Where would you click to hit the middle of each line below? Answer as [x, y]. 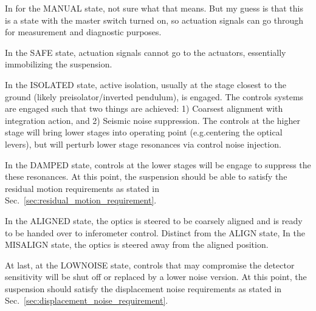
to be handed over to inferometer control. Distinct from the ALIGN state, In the [155, 232]
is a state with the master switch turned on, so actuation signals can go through [154, 20]
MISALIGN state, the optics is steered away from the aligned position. [137, 244]
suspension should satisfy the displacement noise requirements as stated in [143, 288]
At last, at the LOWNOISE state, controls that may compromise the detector [150, 265]
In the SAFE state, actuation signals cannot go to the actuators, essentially [146, 52]
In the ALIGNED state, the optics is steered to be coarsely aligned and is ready [154, 220]
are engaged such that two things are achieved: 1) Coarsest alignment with [144, 108]
